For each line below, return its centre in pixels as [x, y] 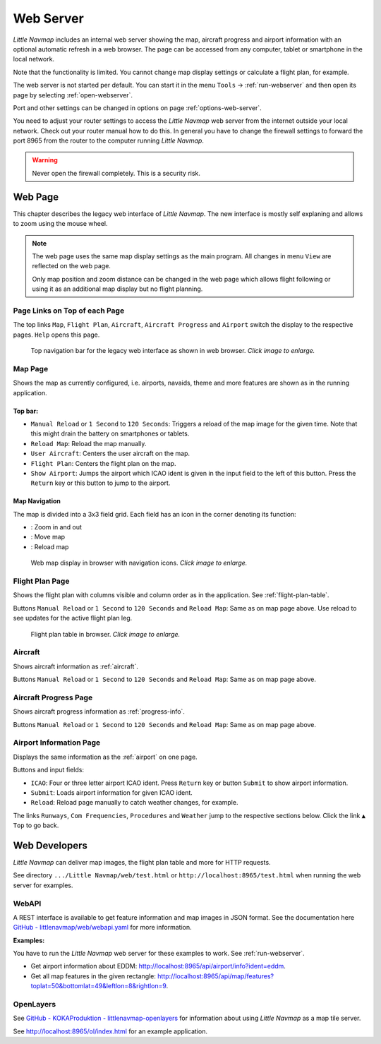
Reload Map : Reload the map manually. [89, 443]
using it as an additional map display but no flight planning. [117, 289]
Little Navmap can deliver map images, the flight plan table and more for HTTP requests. [142, 862]
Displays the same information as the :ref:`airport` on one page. [105, 757]
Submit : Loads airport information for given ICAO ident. [112, 792]
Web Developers [50, 845]
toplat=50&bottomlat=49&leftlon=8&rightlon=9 [98, 986]
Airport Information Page [57, 743]
